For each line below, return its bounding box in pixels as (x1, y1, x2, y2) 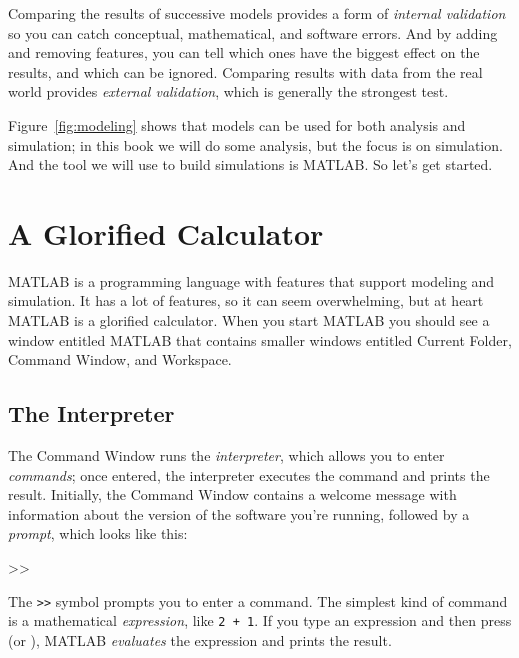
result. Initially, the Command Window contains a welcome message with (8, 484, 457, 505)
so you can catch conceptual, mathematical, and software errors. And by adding (8, 22, 498, 43)
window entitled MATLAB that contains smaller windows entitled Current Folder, (8, 329, 512, 350)
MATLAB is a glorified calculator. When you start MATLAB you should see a (8, 310, 490, 331)
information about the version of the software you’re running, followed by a (8, 503, 470, 524)
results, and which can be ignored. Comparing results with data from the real (8, 61, 483, 82)
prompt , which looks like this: (8, 523, 188, 544)
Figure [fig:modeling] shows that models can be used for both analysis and (8, 114, 466, 135)
